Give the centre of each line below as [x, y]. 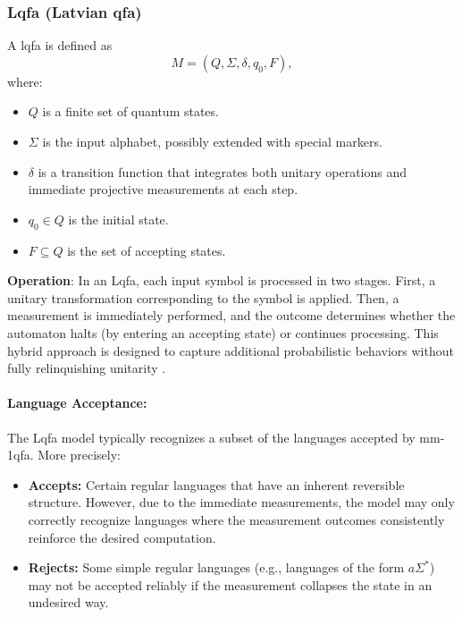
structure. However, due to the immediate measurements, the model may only [241, 502]
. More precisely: [75, 455]
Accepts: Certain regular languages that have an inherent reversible [216, 484]
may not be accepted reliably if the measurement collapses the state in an [230, 584]
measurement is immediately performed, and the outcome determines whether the [231, 315]
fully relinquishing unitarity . [87, 368]
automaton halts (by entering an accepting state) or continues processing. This [223, 332]
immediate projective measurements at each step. [163, 189]
